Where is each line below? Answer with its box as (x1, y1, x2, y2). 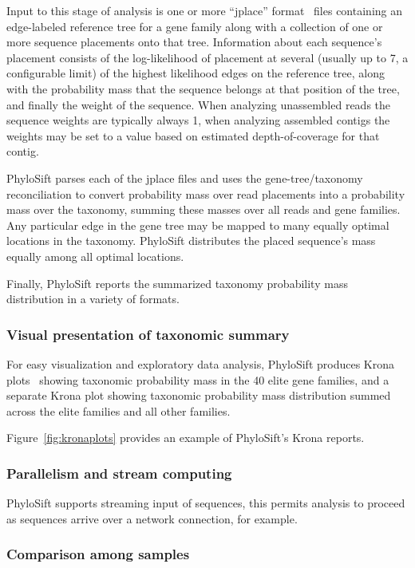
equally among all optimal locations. (6, 247, 184, 264)
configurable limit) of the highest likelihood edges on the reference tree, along (6, 65, 385, 81)
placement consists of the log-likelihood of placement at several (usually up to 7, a (6, 49, 409, 65)
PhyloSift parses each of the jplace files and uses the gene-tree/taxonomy (6, 169, 363, 186)
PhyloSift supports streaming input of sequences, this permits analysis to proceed (6, 495, 405, 511)
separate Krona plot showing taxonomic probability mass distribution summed (6, 387, 391, 404)
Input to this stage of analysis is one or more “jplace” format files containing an (6, 2, 403, 18)
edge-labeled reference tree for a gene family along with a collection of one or (6, 18, 383, 34)
